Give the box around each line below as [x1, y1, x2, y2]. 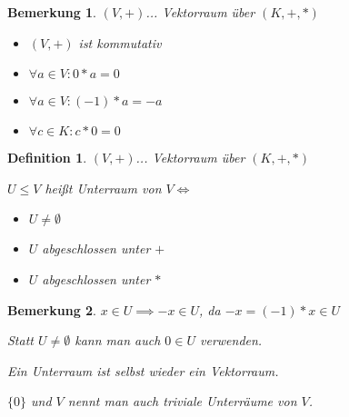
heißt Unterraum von [45, 178, 162, 197]
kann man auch [75, 331, 161, 350]
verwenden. [199, 331, 263, 350]
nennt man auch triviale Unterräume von [67, 392, 297, 411]
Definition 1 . [7, 148, 87, 167]
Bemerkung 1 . [7, 3, 97, 21]
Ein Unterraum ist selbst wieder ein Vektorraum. [7, 361, 279, 380]
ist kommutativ [78, 33, 162, 52]
